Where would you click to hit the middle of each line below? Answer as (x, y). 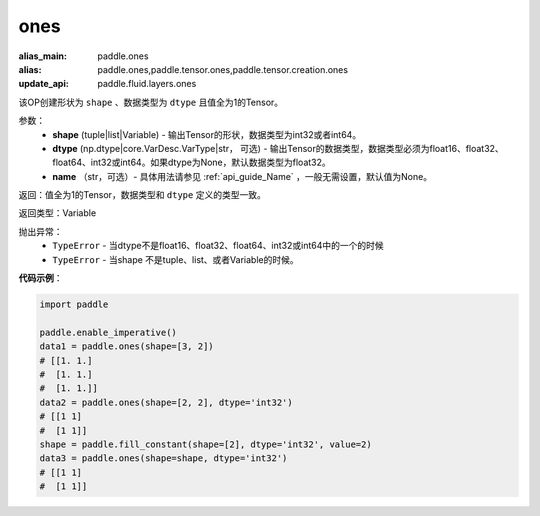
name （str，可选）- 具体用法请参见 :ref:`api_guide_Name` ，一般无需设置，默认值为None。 (242, 176)
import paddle (74, 304)
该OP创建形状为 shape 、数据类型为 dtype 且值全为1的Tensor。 (151, 102)
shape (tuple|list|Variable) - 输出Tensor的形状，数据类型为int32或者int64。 (207, 134)
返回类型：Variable (57, 213)
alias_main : (42, 56)
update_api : (43, 84)
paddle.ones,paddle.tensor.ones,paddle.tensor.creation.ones (223, 69)
